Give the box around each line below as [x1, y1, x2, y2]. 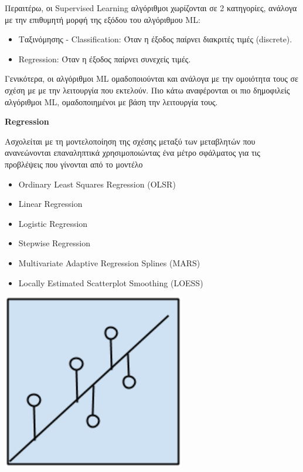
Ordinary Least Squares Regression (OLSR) [18, 178, 176, 190]
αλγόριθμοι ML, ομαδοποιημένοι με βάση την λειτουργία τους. [5, 95, 218, 108]
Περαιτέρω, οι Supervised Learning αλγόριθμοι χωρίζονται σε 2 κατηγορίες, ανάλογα [5, 2, 297, 14]
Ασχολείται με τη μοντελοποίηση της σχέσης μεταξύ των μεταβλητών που [5, 135, 256, 147]
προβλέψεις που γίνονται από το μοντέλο [5, 158, 143, 170]
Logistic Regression [18, 217, 88, 229]
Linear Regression [18, 197, 83, 210]
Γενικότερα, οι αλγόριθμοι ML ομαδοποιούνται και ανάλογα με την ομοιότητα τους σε [5, 72, 298, 85]
